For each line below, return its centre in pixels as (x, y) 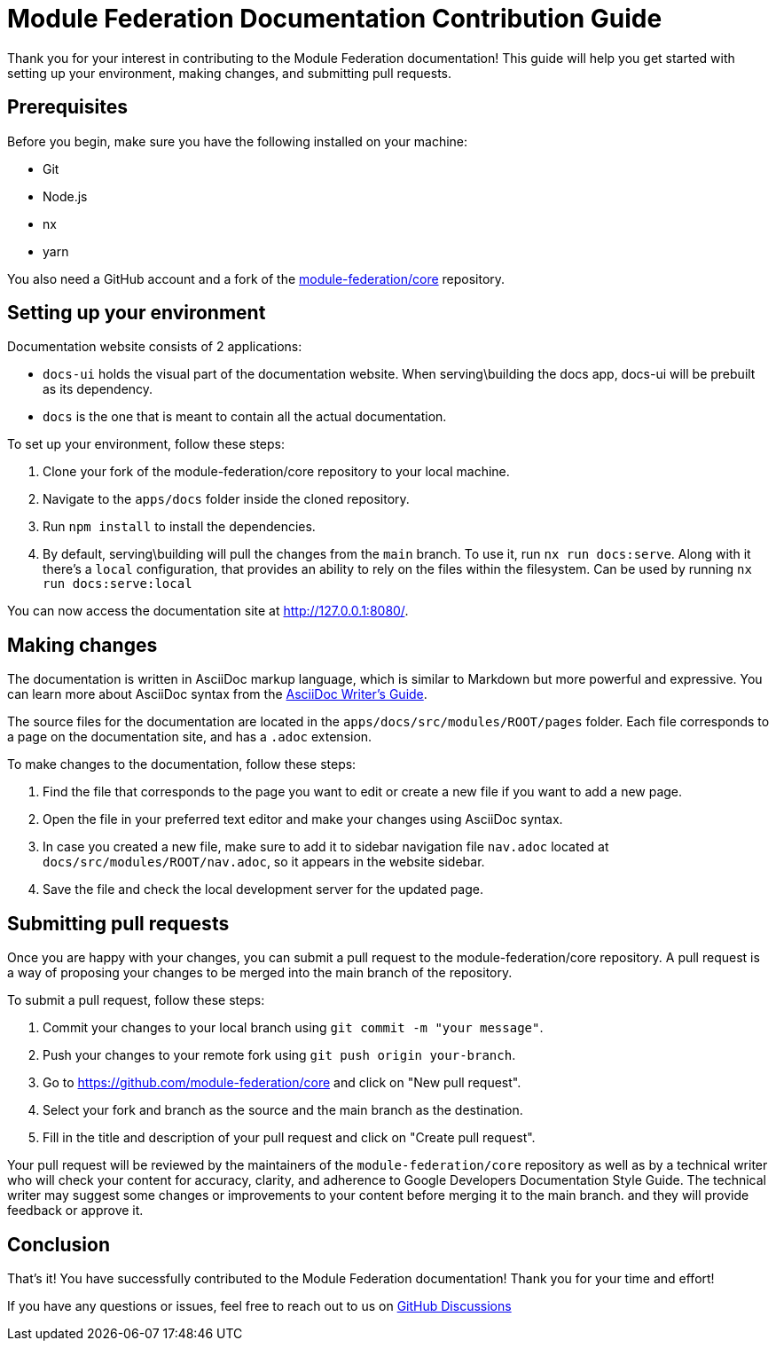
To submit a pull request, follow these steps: (136, 1000)
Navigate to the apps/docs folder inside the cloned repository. (226, 499)
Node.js (65, 196)
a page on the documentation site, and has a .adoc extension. (190, 737)
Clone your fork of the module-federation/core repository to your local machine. (276, 472)
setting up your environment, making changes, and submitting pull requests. (230, 73)
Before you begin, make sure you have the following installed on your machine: (238, 141)
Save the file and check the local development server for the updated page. (263, 890)
